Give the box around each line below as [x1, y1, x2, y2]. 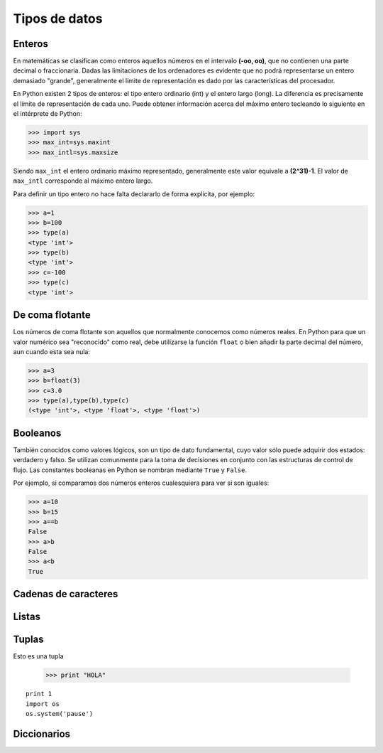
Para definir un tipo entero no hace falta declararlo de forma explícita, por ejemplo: [13, 189, 255, 198]
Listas [13, 611, 41, 623]
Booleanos [13, 427, 62, 439]
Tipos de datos [13, 11, 103, 26]
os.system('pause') [26, 710, 94, 718]
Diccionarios [13, 727, 71, 739]
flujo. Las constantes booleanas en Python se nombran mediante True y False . [13, 466, 248, 474]
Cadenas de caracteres [13, 588, 118, 600]
